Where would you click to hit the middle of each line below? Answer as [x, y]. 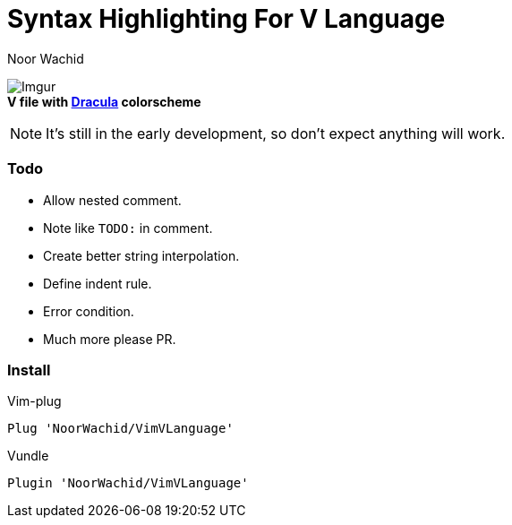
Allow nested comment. [112, 200]
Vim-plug [34, 401]
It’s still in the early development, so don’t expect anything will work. [276, 133]
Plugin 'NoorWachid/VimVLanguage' [128, 483]
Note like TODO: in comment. [128, 228]
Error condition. [89, 311]
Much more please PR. [110, 339]
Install [29, 370]
